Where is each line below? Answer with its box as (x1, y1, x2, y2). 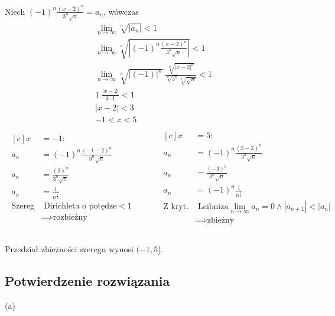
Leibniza (197, 202, 229, 211)
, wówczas (103, 5, 139, 17)
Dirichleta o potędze (43, 202, 117, 211)
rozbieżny (53, 213, 87, 222)
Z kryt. (163, 202, 189, 211)
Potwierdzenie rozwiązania (5, 272, 170, 290)
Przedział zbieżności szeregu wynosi (5, 243, 134, 255)
